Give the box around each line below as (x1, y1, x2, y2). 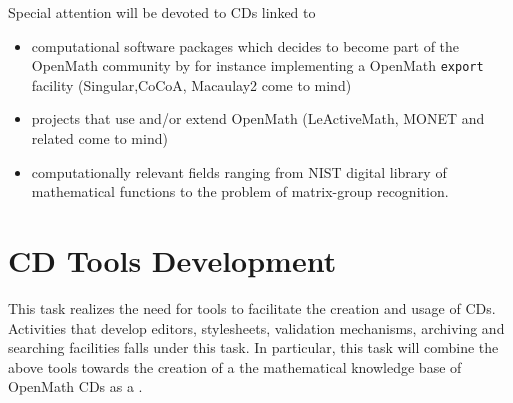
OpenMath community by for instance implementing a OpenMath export (31, 55, 484, 76)
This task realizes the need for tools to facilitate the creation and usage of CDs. (8, 297, 496, 318)
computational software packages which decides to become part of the (31, 35, 460, 56)
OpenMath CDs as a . (8, 376, 143, 397)
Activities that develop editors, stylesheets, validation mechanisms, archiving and (8, 317, 505, 338)
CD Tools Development (8, 240, 337, 280)
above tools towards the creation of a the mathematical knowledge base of (8, 356, 462, 377)
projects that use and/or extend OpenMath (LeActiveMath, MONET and (31, 108, 485, 129)
